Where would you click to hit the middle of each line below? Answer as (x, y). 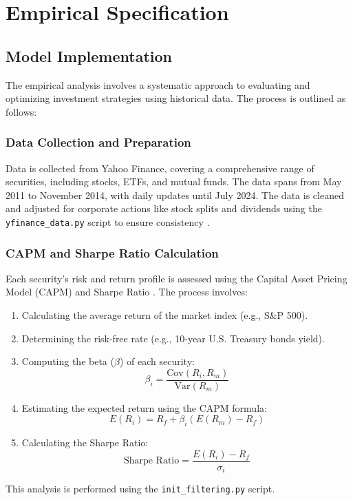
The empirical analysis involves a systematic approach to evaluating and (158, 84)
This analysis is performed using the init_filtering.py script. (140, 489)
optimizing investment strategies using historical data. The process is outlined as (176, 98)
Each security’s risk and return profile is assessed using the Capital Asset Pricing (176, 278)
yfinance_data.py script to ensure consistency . (108, 221)
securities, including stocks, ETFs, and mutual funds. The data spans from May (174, 181)
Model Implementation (89, 55)
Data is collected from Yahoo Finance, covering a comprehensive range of (160, 168)
